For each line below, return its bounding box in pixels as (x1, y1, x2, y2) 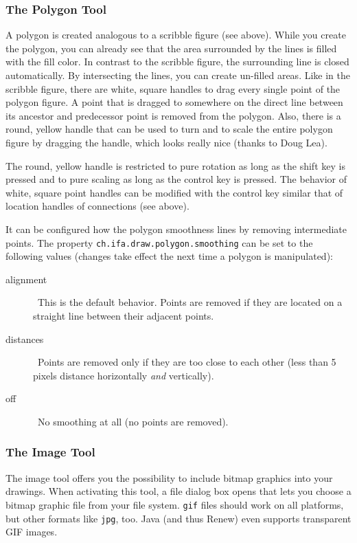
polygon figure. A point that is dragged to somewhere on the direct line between (5, 95, 343, 109)
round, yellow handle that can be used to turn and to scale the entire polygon (5, 122, 333, 136)
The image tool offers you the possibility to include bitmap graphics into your (5, 470, 333, 485)
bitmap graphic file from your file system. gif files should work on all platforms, (5, 497, 344, 511)
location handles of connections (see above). (5, 199, 189, 213)
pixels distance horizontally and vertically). (33, 368, 214, 382)
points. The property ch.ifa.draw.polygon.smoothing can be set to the (5, 235, 313, 250)
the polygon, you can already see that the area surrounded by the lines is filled (5, 41, 337, 55)
